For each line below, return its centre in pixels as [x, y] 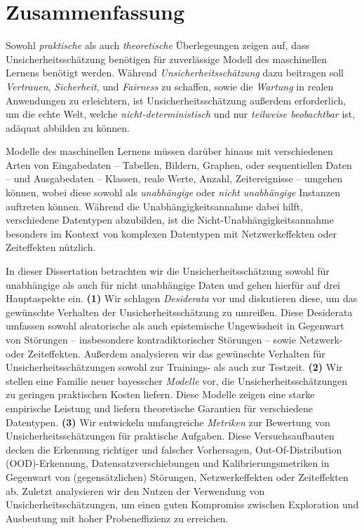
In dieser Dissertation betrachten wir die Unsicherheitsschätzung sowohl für [168, 271]
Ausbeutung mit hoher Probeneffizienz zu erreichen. [117, 518]
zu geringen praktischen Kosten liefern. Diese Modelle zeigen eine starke [160, 394]
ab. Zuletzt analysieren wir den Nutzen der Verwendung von [135, 490]
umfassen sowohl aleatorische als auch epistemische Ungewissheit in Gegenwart [175, 326]
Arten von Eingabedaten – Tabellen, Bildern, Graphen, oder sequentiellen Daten [179, 164]
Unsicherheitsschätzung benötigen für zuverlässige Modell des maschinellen [166, 59]
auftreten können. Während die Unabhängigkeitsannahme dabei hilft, [155, 206]
